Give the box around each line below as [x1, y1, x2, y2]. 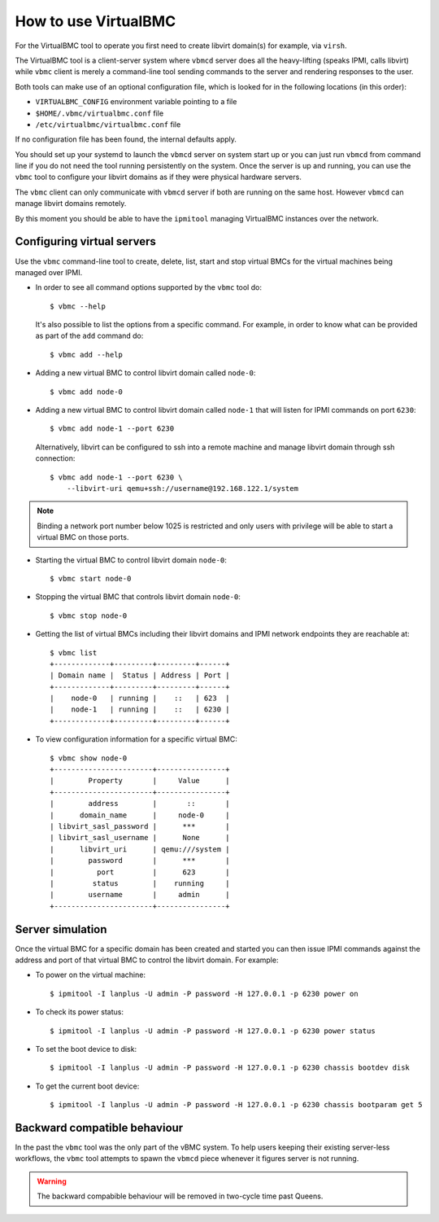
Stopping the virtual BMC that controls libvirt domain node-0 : [35, 592, 241, 602]
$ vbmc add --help [50, 350, 124, 359]
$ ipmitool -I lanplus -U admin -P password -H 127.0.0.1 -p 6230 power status [50, 1026, 376, 1036]
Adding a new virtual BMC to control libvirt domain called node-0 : [35, 368, 256, 378]
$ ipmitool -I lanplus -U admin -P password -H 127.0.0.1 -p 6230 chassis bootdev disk [50, 1063, 411, 1072]
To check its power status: [35, 1007, 124, 1017]
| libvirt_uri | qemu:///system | [50, 844, 231, 854]
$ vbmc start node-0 [50, 574, 132, 583]
